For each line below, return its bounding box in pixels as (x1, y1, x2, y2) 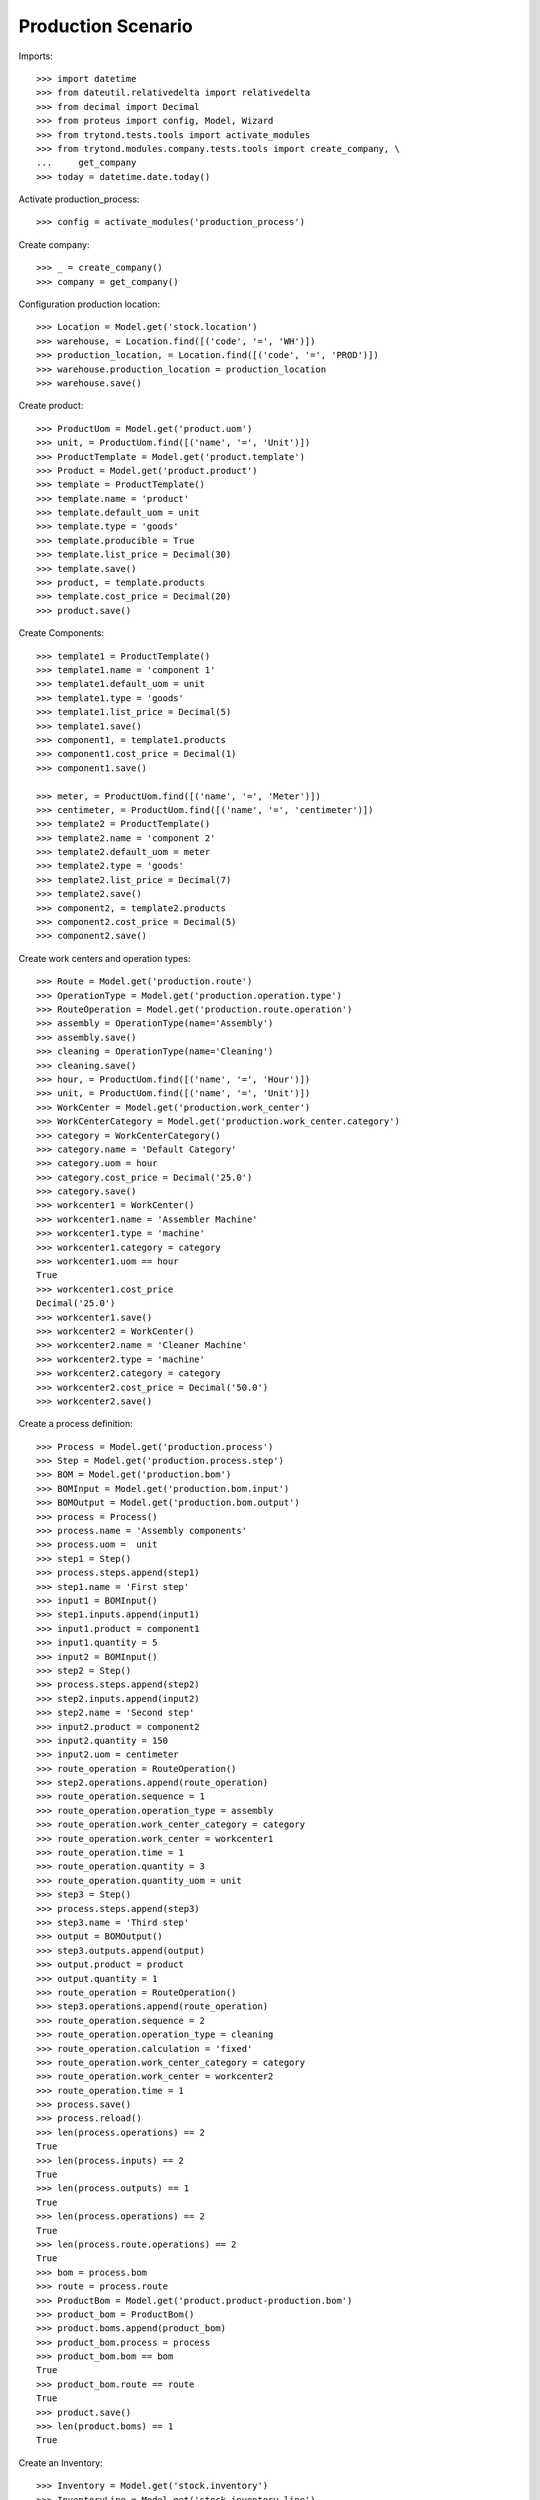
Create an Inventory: (18, 2456, 104, 2469)
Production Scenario (18, 15, 194, 37)
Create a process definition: (18, 1418, 134, 1430)
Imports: (18, 50, 54, 62)
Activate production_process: (18, 193, 140, 205)
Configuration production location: (18, 298, 160, 310)
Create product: (18, 400, 84, 412)
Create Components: (18, 627, 105, 639)
